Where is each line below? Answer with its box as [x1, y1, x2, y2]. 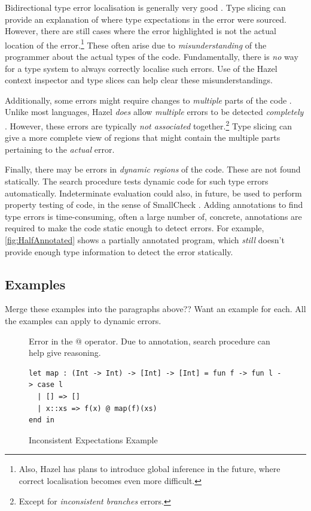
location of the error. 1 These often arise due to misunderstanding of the [5, 37, 267, 51]
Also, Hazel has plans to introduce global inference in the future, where [19, 462, 280, 475]
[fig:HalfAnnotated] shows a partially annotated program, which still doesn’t [5, 234, 285, 246]
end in [29, 416, 54, 425]
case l [37, 380, 63, 389]
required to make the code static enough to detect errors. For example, [5, 222, 264, 234]
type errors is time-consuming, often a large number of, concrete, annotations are [5, 210, 302, 222]
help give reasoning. [29, 346, 101, 359]
